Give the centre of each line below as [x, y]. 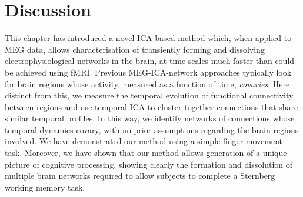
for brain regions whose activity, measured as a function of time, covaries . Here [147, 84]
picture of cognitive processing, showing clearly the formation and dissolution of [149, 164]
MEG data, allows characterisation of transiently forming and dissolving [135, 49]
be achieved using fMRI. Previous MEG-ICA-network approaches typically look [148, 72]
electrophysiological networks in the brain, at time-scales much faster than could [150, 61]
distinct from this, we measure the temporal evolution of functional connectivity [149, 95]
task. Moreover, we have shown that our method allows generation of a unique [146, 153]
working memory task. [45, 187]
